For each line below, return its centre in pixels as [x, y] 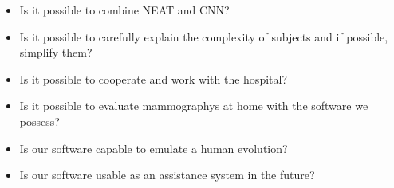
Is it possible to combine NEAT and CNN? [124, 10]
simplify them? [56, 52]
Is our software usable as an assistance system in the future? [167, 175]
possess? [39, 121]
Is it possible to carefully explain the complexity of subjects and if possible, [204, 36]
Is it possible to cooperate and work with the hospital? [154, 78]
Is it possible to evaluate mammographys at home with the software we [194, 106]
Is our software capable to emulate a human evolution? [154, 148]
